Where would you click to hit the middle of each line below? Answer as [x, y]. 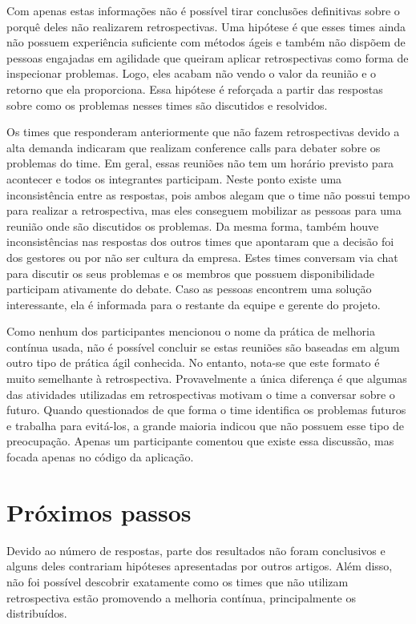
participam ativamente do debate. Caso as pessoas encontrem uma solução [189, 289]
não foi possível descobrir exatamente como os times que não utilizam [178, 581]
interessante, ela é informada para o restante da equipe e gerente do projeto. [194, 304]
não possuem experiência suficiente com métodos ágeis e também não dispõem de [206, 42]
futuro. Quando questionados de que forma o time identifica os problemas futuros [206, 410]
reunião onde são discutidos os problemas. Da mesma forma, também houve [193, 225]
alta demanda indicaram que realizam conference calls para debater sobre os [194, 147]
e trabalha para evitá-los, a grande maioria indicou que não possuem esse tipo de [205, 425]
